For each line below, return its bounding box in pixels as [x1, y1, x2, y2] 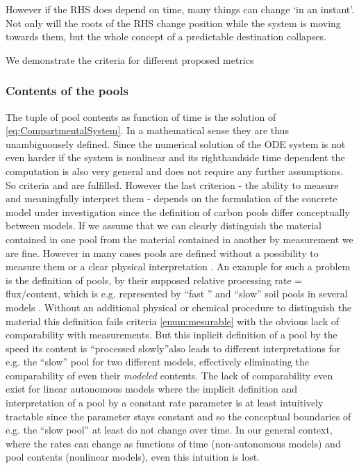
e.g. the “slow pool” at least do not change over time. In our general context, [6, 422, 333, 437]
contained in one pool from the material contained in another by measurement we [6, 231, 353, 246]
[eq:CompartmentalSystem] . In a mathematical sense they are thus [6, 123, 289, 138]
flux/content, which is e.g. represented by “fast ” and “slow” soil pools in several [6, 286, 348, 301]
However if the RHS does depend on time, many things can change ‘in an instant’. [6, 2, 355, 16]
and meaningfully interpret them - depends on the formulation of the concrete [6, 191, 337, 206]
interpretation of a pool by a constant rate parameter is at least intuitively [6, 395, 324, 410]
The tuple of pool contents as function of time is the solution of [6, 109, 276, 124]
